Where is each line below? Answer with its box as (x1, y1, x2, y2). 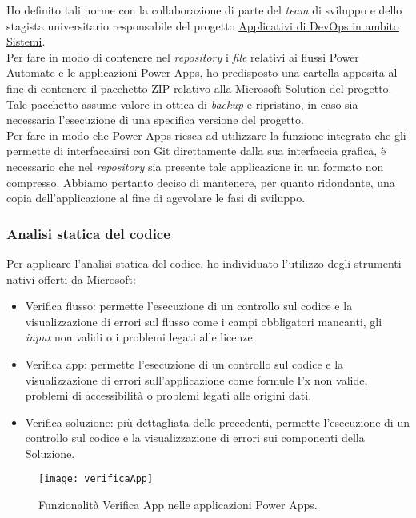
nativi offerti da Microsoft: (6, 270, 136, 287)
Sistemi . (6, 33, 46, 50)
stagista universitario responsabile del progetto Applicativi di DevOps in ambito (6, 17, 399, 34)
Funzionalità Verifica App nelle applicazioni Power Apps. (38, 496, 318, 513)
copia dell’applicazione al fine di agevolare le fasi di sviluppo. (6, 189, 306, 206)
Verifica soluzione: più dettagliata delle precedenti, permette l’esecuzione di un (25, 413, 410, 430)
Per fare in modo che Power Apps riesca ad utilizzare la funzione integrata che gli (6, 126, 406, 143)
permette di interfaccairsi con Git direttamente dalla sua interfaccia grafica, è (6, 142, 386, 159)
